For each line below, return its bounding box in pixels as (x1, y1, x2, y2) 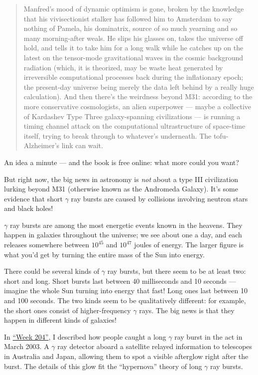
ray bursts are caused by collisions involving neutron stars (71, 193, 248, 203)
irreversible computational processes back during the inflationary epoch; (23, 72, 244, 82)
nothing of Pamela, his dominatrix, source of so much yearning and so (23, 23, 238, 33)
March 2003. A (4, 341, 49, 352)
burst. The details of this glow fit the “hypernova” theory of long (4, 361, 202, 371)
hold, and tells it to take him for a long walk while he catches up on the (23, 42, 244, 53)
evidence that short (4, 193, 63, 203)
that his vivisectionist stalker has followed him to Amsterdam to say (23, 13, 233, 23)
